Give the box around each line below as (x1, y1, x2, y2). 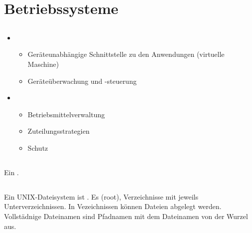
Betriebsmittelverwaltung (27, 109, 105, 119)
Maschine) (27, 58, 59, 69)
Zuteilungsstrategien (27, 126, 90, 136)
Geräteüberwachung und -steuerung (27, 75, 137, 86)
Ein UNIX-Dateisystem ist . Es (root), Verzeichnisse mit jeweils (4, 191, 199, 202)
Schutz (27, 142, 48, 153)
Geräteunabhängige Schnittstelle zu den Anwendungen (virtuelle (27, 49, 225, 59)
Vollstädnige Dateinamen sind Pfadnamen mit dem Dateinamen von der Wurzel (4, 211, 248, 222)
